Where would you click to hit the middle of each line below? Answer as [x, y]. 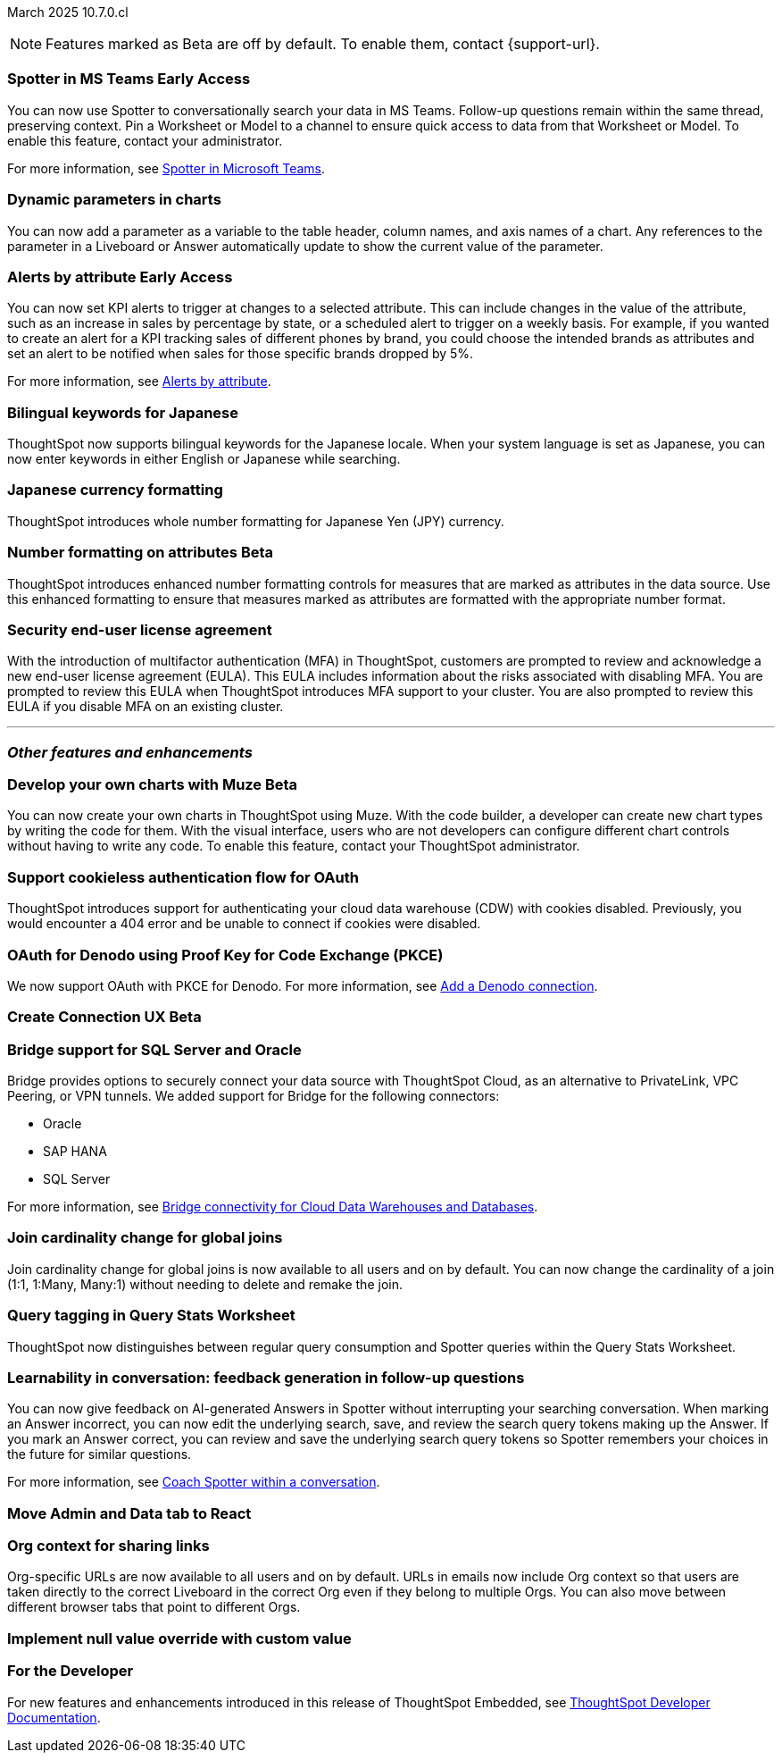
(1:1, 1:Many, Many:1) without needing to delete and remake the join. [205, 1284]
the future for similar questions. [100, 1454]
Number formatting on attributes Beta [141, 553]
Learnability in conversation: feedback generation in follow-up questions [266, 1377]
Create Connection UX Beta [104, 1017]
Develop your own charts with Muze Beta [153, 784]
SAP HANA [75, 1151]
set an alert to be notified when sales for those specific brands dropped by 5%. [241, 354]
